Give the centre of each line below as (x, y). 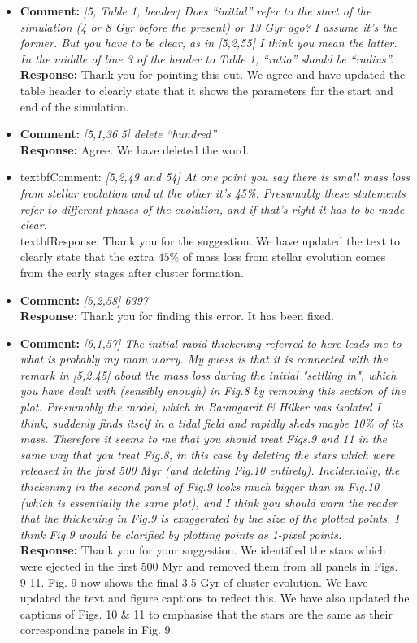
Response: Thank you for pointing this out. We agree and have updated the (213, 74)
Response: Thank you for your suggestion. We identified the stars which (203, 550)
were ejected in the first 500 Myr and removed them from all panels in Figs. (209, 566)
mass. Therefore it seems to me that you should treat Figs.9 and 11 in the (204, 439)
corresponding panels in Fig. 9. (97, 630)
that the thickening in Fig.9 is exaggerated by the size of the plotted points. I (209, 518)
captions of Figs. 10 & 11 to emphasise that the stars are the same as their (206, 613)
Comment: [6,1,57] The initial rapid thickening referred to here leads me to (211, 343)
